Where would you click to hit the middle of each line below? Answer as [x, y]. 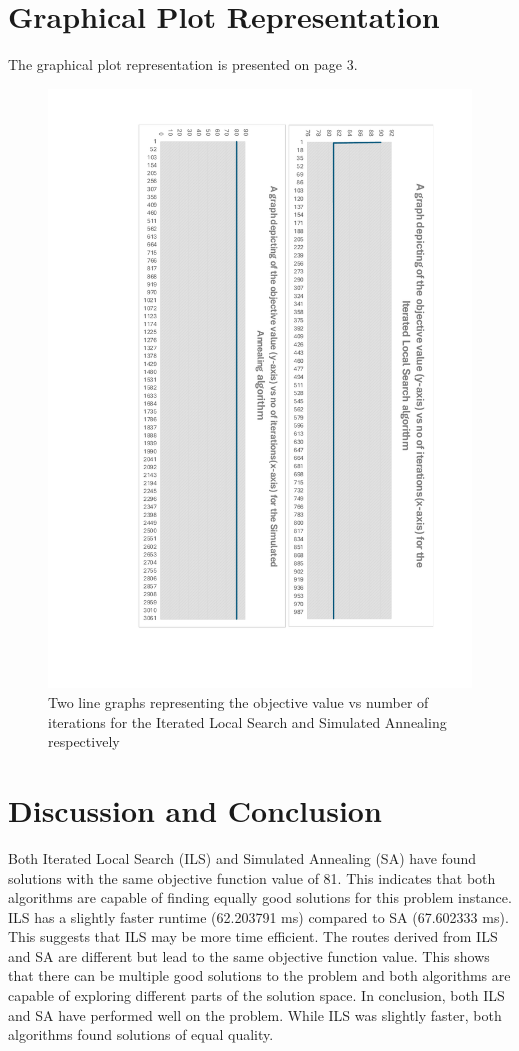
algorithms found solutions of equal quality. [141, 1034]
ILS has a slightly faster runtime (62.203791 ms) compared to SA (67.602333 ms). [258, 916]
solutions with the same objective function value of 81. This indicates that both [252, 877]
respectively [84, 741]
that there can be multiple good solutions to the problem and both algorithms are [259, 975]
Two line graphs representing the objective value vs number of [238, 702]
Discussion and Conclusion [195, 809]
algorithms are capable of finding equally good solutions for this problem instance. [260, 897]
